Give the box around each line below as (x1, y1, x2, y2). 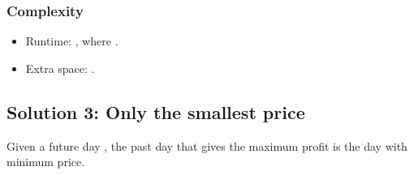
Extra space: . (25, 59, 95, 76)
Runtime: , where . (25, 32, 119, 49)
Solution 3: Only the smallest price (6, 99, 305, 124)
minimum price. (6, 153, 85, 170)
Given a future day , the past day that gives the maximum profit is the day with (6, 137, 408, 154)
